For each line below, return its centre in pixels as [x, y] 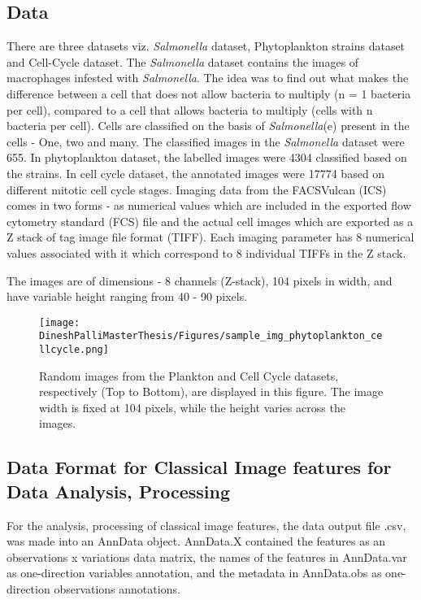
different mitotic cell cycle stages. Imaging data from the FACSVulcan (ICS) [197, 189]
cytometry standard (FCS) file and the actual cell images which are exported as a [210, 221]
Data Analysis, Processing [119, 491]
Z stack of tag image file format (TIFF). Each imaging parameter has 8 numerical [210, 237]
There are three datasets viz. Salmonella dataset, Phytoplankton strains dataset [206, 46]
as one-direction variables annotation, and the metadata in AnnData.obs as [194, 573]
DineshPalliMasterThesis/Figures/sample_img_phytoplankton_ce [211, 336]
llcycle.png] [74, 350]
